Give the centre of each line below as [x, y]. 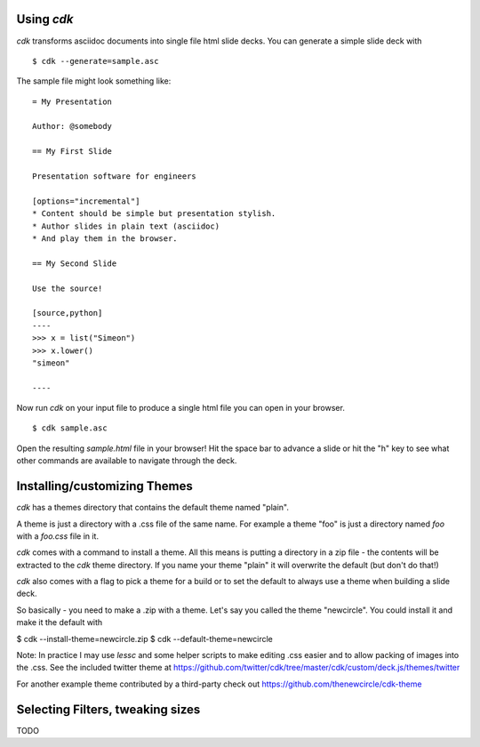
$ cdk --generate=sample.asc [96, 61]
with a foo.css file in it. [58, 536]
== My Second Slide [75, 263]
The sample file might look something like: [94, 81]
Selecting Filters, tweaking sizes [108, 709]
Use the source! [68, 288]
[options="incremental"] [86, 201]
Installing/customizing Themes [104, 486]
